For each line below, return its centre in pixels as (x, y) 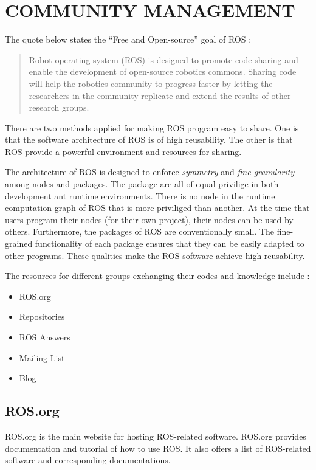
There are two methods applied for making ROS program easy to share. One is (152, 127)
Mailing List (42, 357)
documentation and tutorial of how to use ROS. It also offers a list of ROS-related (158, 448)
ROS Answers (45, 337)
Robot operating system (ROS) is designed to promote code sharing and (163, 59)
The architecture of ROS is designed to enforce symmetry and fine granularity (150, 172)
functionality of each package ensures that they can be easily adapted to (170, 244)
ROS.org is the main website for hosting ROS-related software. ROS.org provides (156, 436)
